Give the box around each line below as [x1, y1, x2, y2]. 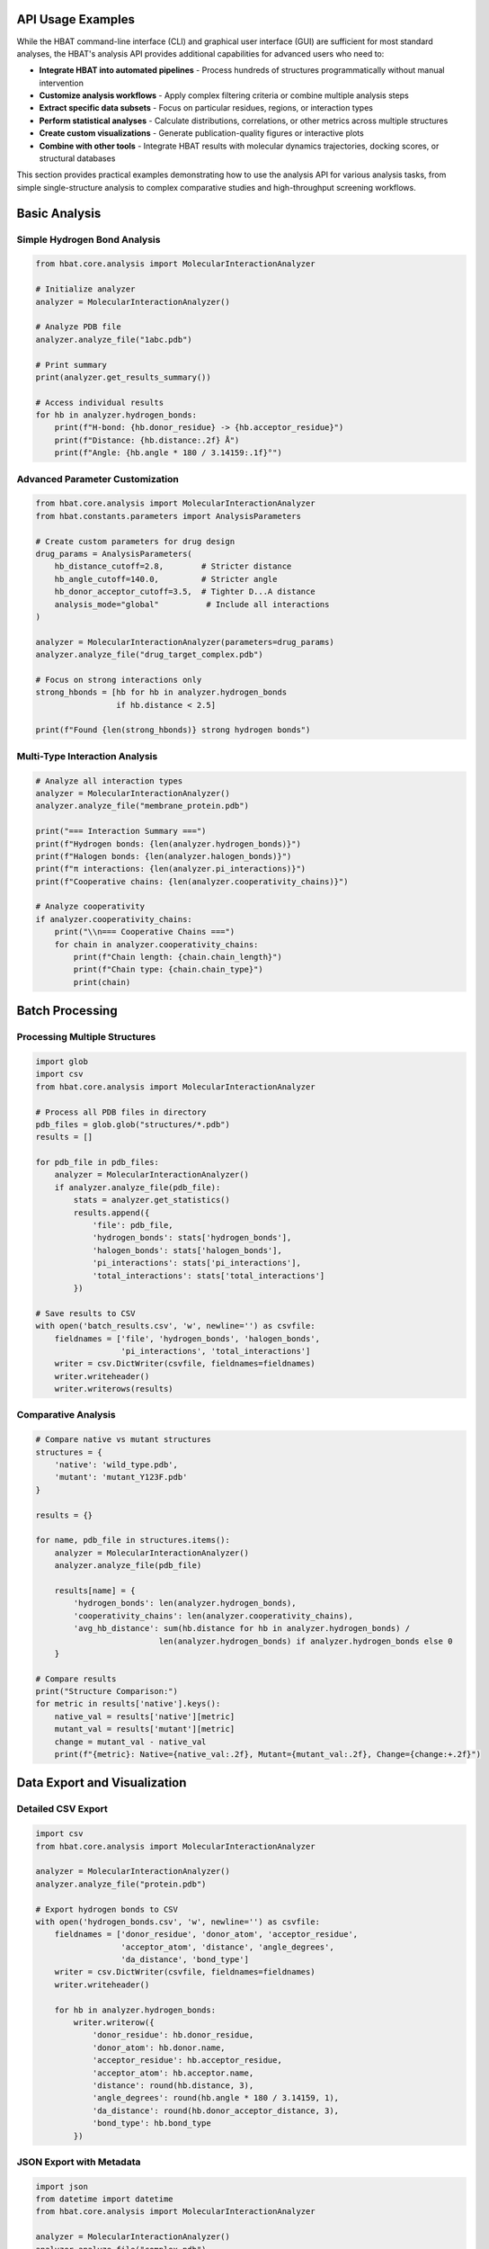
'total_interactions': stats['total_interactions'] [92, 1270, 325, 1281]
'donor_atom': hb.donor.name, [92, 2042, 226, 2053]
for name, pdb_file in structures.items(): [35, 1535, 231, 1546]
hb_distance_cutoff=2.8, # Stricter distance [54, 561, 292, 571]
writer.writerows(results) [54, 1384, 174, 1394]
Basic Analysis [16, 205, 102, 220]
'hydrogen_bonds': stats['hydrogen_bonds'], [92, 1232, 292, 1243]
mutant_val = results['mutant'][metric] [54, 1724, 236, 1734]
